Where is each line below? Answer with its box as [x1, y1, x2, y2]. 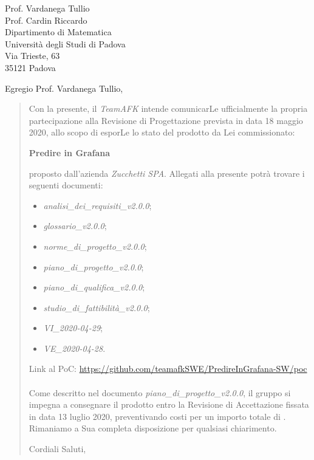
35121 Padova [5, 61, 56, 74]
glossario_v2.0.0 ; [43, 219, 107, 232]
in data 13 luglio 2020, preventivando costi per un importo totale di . [29, 410, 286, 422]
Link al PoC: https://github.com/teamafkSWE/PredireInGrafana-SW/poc [29, 362, 307, 375]
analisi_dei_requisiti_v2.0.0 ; [43, 199, 152, 211]
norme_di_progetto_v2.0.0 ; [43, 239, 147, 252]
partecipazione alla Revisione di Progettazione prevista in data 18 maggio [29, 114, 303, 126]
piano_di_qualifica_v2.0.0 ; [43, 281, 145, 294]
